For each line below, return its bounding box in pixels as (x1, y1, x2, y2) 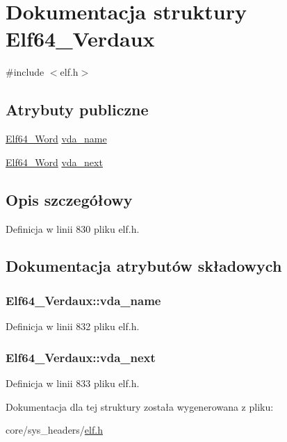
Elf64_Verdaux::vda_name (6, 291, 161, 309)
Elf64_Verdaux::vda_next (6, 348, 156, 366)
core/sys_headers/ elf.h (6, 423, 103, 437)
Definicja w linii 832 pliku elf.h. (6, 319, 140, 334)
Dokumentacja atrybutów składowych (6, 255, 282, 277)
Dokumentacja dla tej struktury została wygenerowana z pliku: (6, 399, 274, 414)
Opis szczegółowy (6, 188, 133, 210)
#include (6, 65, 44, 79)
